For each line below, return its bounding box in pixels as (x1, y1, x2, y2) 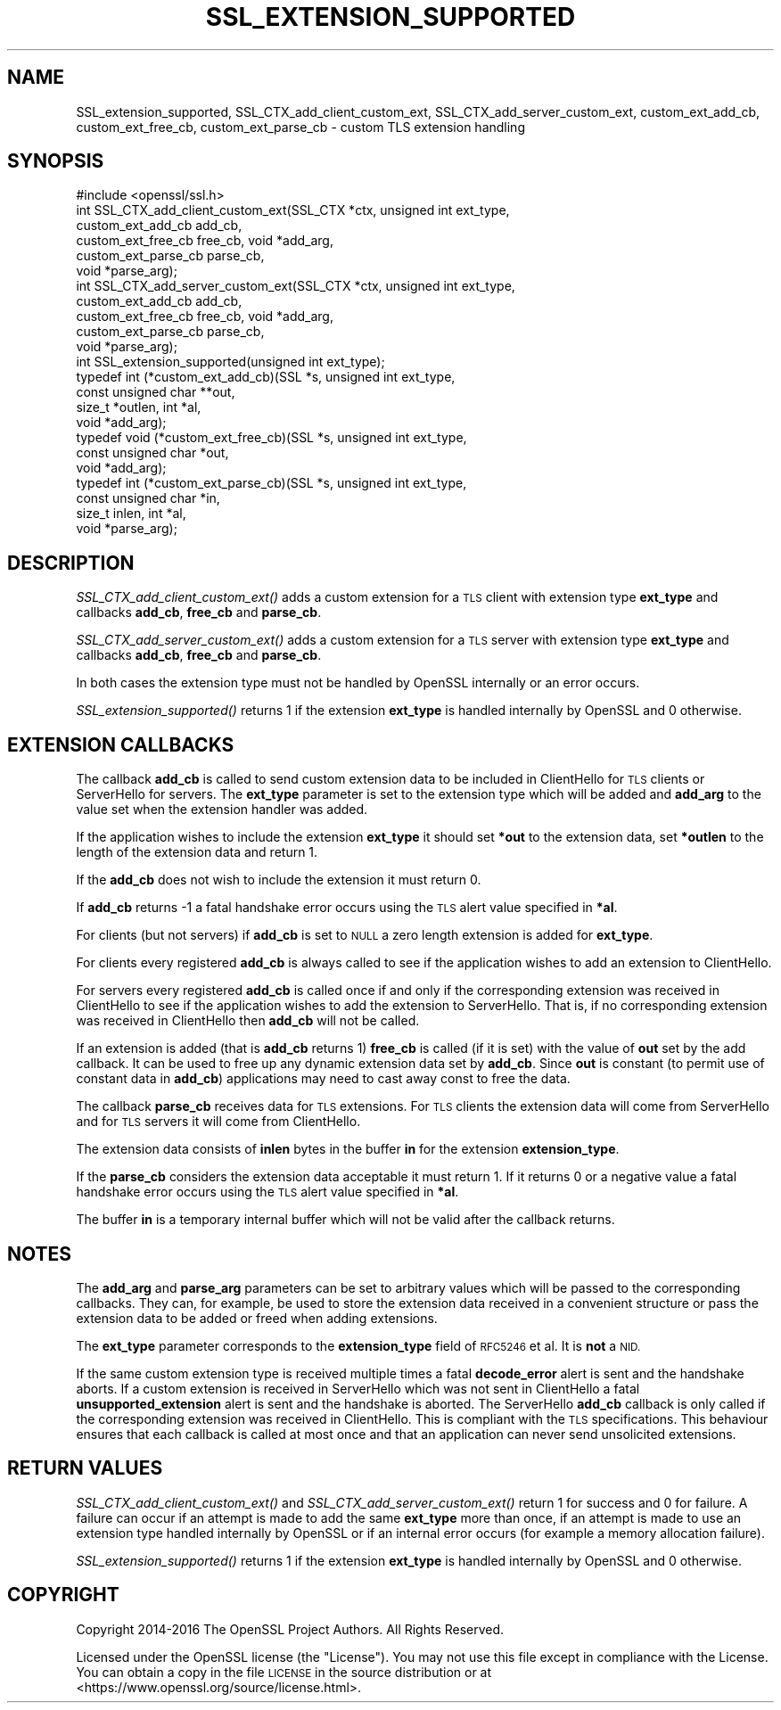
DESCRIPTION (7, 551, 135, 574)
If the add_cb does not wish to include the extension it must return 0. (76, 872, 481, 888)
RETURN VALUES (7, 1457, 163, 1480)
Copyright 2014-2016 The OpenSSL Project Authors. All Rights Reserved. (76, 1621, 505, 1637)
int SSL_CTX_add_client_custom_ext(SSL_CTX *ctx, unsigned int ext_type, (76, 202, 510, 218)
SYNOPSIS (7, 150, 104, 173)
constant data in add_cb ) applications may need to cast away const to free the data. (76, 1071, 571, 1087)
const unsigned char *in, (76, 490, 220, 506)
